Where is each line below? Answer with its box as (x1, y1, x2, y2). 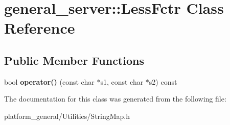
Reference (4, 17, 75, 38)
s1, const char (100, 76, 144, 87)
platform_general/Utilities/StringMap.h (4, 110, 130, 121)
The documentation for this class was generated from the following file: (4, 93, 226, 104)
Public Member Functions (4, 52, 144, 68)
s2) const (149, 76, 177, 87)
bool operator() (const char (4, 76, 95, 87)
